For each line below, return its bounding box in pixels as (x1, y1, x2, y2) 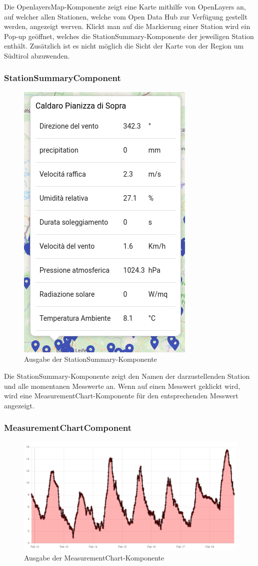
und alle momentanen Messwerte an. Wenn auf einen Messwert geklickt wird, (4, 380, 240, 391)
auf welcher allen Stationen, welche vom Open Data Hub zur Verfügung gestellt (4, 11, 247, 22)
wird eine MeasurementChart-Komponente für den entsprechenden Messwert (4, 390, 238, 401)
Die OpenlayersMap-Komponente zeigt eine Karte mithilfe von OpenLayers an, (4, 2, 246, 12)
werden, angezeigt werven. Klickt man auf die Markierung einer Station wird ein (4, 21, 250, 32)
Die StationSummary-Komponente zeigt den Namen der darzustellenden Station (4, 370, 250, 381)
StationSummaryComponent (4, 72, 121, 84)
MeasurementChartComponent (4, 421, 132, 434)
